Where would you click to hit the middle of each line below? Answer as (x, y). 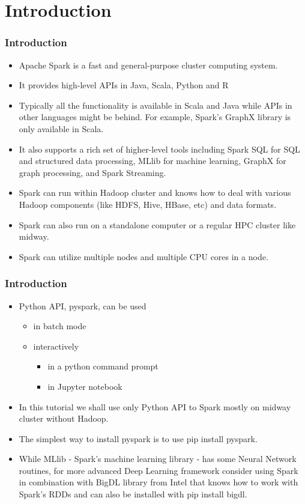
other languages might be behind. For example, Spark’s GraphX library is (155, 117)
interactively (56, 346)
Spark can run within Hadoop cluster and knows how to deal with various (155, 193)
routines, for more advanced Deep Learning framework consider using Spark (159, 470)
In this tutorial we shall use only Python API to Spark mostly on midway (155, 406)
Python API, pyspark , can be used (83, 305)
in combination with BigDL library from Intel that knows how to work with (159, 482)
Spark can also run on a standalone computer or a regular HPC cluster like (157, 224)
